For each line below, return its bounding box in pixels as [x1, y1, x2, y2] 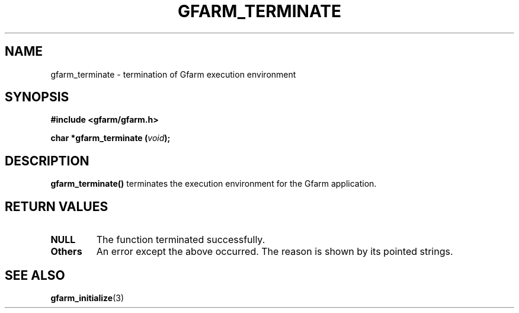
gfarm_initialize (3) [50, 292, 124, 303]
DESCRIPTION [5, 153, 89, 168]
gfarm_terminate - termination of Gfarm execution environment [50, 69, 296, 79]
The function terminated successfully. [96, 234, 265, 246]
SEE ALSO [5, 267, 65, 283]
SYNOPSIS [5, 90, 69, 105]
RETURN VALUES [5, 199, 108, 214]
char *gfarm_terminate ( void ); [50, 133, 171, 143]
